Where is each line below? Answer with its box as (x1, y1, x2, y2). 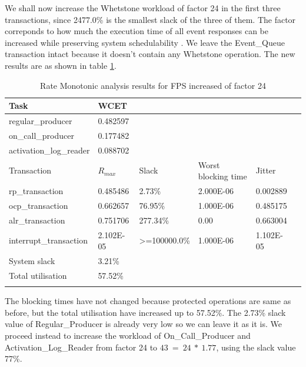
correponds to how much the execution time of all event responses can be (5, 25, 268, 37)
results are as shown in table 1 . (5, 59, 117, 71)
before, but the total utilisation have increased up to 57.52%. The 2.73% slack (5, 306, 286, 318)
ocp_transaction (9, 199, 68, 211)
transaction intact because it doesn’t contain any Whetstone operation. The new (5, 48, 295, 60)
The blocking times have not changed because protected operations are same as (5, 295, 291, 307)
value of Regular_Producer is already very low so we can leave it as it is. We (5, 318, 282, 330)
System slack (9, 254, 55, 266)
